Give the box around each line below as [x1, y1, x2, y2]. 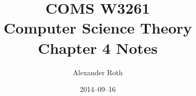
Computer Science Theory [3, 17, 192, 38]
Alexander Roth [73, 67, 123, 77]
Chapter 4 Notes [37, 37, 158, 58]
